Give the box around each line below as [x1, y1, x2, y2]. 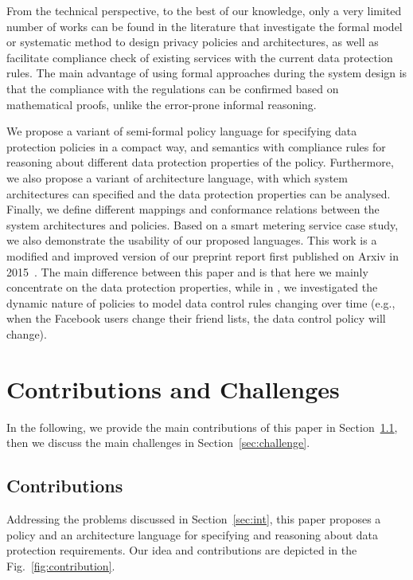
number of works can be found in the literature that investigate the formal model [6, 18, 403, 34]
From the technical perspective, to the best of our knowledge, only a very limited [6, 2, 402, 18]
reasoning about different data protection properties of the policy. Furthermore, [6, 154, 394, 170]
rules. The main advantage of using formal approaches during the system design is [6, 65, 407, 81]
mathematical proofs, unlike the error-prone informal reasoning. [6, 96, 317, 112]
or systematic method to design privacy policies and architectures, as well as [6, 33, 379, 50]
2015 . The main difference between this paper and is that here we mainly [6, 263, 368, 280]
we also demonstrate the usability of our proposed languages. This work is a [6, 232, 377, 249]
